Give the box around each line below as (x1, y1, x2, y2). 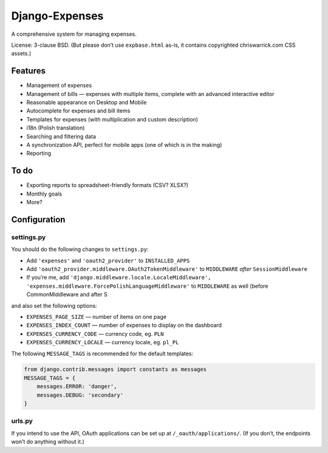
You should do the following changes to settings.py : (11, 246, 149, 253)
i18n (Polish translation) (26, 124, 85, 132)
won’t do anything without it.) (11, 438, 84, 446)
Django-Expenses (11, 9, 104, 22)
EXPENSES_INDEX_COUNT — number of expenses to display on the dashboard (26, 322, 222, 329)
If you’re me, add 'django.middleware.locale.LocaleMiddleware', (26, 274, 212, 281)
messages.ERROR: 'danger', (36, 383, 118, 390)
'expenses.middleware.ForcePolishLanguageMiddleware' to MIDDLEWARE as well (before (26, 282, 268, 290)
